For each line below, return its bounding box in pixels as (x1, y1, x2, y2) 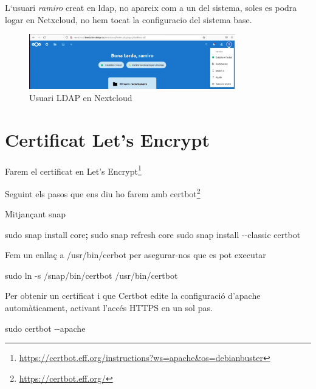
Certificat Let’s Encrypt (5, 127, 210, 152)
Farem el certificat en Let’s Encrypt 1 (5, 163, 142, 177)
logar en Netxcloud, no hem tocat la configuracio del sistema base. (5, 13, 252, 26)
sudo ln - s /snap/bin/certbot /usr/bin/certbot (5, 268, 178, 281)
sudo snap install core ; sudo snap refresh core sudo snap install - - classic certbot (5, 228, 301, 240)
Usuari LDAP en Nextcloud (29, 91, 132, 103)
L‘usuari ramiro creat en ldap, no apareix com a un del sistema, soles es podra (5, 1, 297, 13)
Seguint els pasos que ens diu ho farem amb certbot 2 (5, 185, 201, 200)
